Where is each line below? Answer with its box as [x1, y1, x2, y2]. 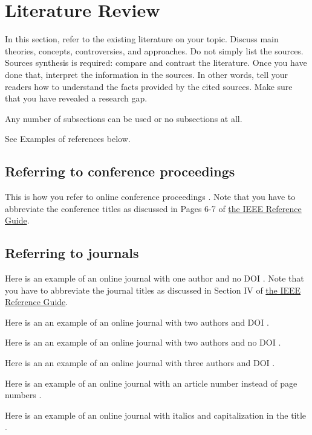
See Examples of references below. [5, 132, 131, 145]
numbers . [5, 388, 42, 401]
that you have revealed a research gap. [5, 92, 148, 105]
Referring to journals [5, 243, 139, 262]
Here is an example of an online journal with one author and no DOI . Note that [5, 272, 304, 285]
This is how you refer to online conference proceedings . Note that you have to [5, 190, 296, 203]
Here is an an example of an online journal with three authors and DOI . [5, 356, 275, 369]
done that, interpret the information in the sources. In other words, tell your [5, 68, 288, 80]
